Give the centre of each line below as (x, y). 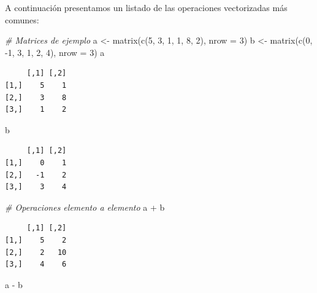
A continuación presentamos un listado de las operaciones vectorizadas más (146, 7)
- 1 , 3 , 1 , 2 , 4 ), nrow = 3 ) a (55, 52)
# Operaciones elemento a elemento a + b (85, 207)
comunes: (22, 19)
